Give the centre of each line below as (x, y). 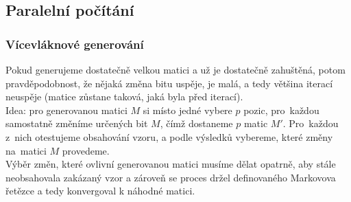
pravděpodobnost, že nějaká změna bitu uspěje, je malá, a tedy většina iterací (169, 83)
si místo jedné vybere (187, 110)
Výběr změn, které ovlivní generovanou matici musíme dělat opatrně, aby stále (171, 164)
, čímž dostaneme (196, 123)
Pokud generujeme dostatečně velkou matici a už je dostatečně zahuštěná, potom (175, 69)
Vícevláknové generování (75, 44)
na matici (26, 150)
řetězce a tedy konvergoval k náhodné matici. (100, 191)
